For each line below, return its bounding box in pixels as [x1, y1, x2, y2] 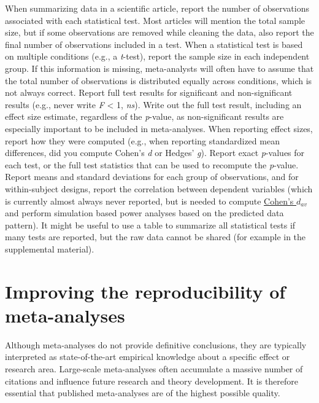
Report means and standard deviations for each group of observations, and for [5, 170, 299, 183]
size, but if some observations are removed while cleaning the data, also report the [5, 26, 314, 39]
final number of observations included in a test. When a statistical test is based [5, 37, 303, 50]
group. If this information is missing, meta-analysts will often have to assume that [5, 61, 314, 74]
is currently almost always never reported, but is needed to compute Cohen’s [5, 194, 294, 207]
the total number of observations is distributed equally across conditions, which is [5, 74, 312, 87]
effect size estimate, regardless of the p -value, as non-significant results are [5, 110, 284, 123]
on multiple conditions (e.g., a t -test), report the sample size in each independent [5, 50, 310, 63]
